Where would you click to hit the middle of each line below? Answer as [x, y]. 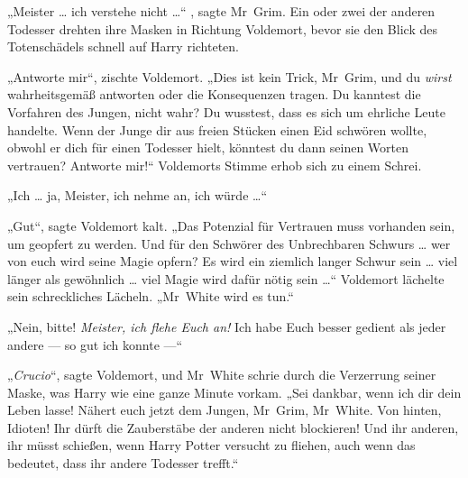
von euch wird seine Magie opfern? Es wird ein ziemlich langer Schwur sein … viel [233, 261]
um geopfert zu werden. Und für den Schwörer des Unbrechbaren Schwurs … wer [229, 243]
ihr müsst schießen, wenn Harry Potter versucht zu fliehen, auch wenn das [211, 445]
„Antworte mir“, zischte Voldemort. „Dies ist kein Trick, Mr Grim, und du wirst [229, 76]
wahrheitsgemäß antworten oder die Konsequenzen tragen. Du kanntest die [214, 94]
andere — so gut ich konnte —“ [95, 344]
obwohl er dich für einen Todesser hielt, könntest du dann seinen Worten [208, 147]
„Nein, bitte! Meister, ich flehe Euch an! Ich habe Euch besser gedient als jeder [227, 326]
